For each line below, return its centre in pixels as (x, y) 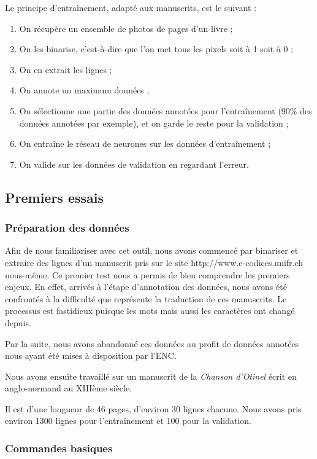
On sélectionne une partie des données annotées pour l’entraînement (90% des (166, 110)
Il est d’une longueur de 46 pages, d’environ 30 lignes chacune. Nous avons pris (153, 408)
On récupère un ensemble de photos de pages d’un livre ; (126, 28)
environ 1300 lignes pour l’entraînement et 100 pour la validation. (128, 421)
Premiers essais (55, 197)
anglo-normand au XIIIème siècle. (68, 388)
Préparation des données (67, 228)
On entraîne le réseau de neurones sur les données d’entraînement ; (145, 143)
